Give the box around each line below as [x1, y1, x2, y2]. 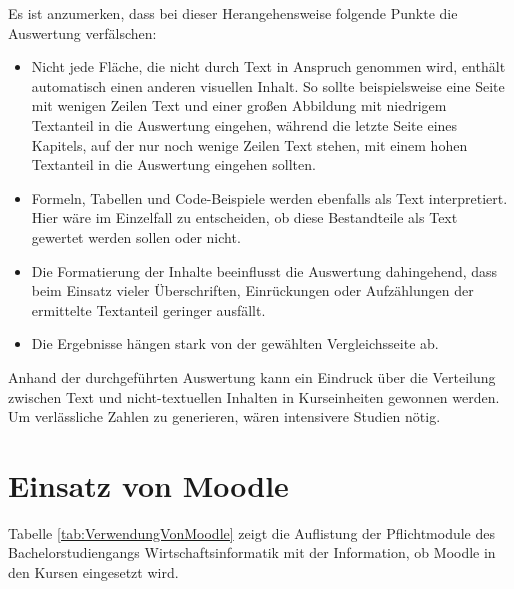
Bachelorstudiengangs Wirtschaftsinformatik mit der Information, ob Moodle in [8, 542, 496, 563]
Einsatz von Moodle [8, 464, 289, 505]
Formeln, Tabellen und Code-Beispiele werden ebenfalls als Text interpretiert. [31, 187, 508, 208]
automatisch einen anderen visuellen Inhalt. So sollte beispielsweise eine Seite [31, 75, 505, 96]
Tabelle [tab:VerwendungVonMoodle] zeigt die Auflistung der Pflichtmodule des [8, 522, 495, 543]
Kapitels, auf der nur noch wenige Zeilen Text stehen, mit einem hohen [31, 134, 468, 155]
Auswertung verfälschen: [8, 22, 157, 43]
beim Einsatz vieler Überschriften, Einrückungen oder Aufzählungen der [31, 280, 474, 301]
